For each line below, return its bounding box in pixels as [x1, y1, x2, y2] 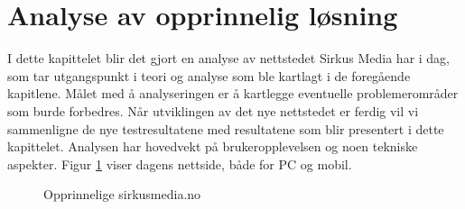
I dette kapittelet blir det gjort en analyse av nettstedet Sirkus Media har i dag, [7, 49, 451, 68]
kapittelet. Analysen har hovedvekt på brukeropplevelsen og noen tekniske [7, 137, 418, 156]
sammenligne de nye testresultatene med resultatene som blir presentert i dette [7, 119, 444, 138]
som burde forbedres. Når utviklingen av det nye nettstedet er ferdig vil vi [7, 101, 419, 120]
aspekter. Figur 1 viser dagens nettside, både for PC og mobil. [7, 154, 352, 173]
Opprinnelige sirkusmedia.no [43, 185, 201, 204]
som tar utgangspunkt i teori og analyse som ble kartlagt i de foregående [7, 66, 411, 85]
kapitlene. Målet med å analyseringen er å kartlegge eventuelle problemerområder [7, 84, 459, 103]
